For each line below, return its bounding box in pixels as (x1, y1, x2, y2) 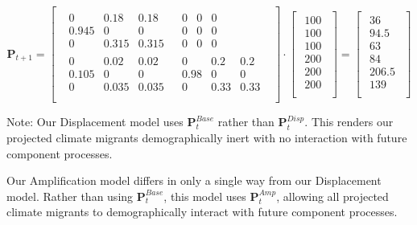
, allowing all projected (276, 187, 389, 204)
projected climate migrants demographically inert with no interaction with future (6, 129, 407, 145)
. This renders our (304, 113, 394, 130)
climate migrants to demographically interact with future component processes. (6, 203, 398, 220)
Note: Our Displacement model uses (6, 113, 184, 130)
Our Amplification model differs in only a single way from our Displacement (6, 172, 382, 189)
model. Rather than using (6, 187, 134, 204)
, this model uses (163, 187, 246, 204)
